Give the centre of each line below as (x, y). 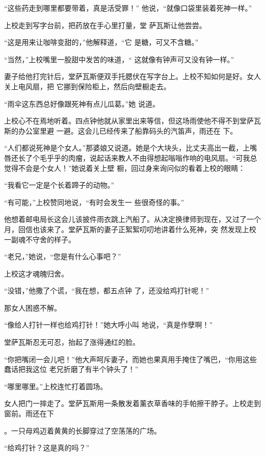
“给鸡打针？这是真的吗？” (47, 448)
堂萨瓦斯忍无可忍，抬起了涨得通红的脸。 (72, 342)
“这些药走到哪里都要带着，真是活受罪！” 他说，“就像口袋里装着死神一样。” (128, 8)
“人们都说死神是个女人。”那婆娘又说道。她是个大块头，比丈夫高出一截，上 (127, 148)
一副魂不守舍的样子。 (40, 239)
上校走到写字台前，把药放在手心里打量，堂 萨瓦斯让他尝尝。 (105, 25)
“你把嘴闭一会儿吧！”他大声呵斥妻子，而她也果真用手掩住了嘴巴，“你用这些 (130, 359)
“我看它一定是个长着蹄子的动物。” (59, 185)
